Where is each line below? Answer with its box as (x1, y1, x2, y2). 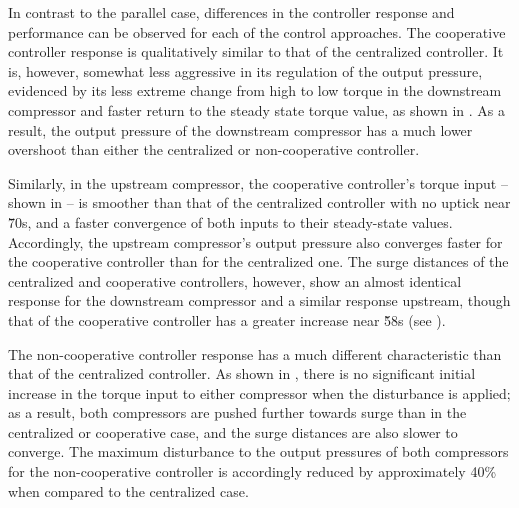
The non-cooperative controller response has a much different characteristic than (8, 343, 502, 364)
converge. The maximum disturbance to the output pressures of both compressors (8, 441, 509, 462)
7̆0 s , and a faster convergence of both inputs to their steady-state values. (8, 211, 453, 232)
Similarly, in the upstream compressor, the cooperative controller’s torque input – (8, 172, 508, 193)
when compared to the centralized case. (8, 480, 249, 501)
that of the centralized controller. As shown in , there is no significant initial (8, 363, 476, 384)
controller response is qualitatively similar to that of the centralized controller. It (8, 41, 504, 62)
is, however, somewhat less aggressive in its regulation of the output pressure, (8, 60, 483, 81)
